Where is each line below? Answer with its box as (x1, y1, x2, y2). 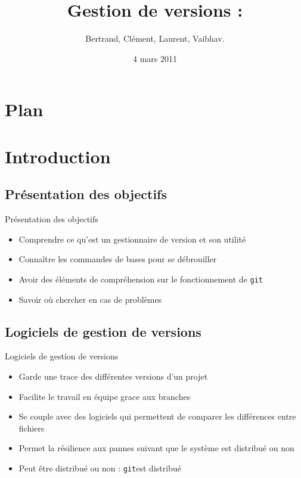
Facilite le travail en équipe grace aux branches (18, 390, 191, 402)
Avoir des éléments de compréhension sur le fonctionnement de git (18, 272, 263, 285)
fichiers (18, 421, 45, 434)
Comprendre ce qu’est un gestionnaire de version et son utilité (18, 232, 246, 245)
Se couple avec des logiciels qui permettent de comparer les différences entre (18, 410, 296, 423)
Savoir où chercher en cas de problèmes (18, 293, 162, 305)
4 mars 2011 (133, 52, 177, 64)
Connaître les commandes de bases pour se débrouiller (18, 253, 217, 265)
